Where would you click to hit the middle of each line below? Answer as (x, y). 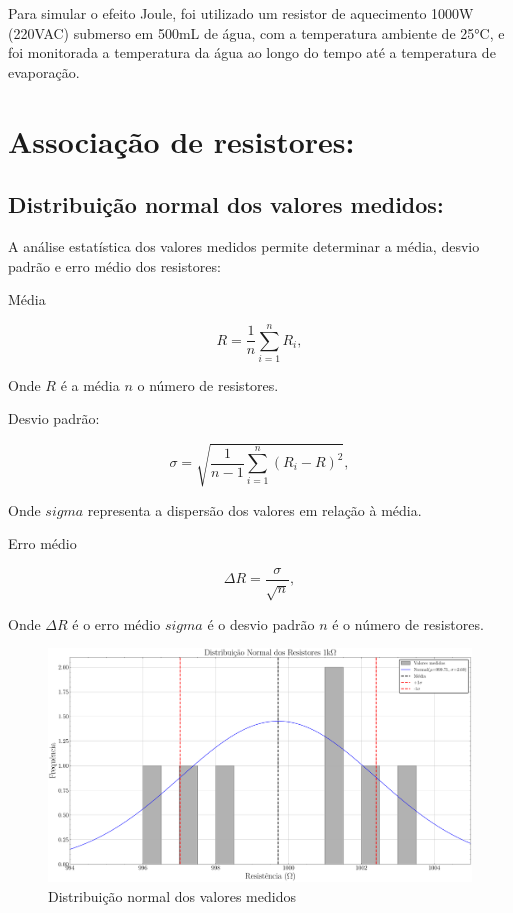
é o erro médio (116, 623)
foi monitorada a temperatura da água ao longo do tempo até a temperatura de (252, 52)
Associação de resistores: (181, 140)
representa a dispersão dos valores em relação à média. (254, 509)
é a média (90, 384)
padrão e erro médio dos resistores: (114, 265)
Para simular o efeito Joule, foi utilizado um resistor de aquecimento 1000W (241, 13)
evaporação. (44, 71)
